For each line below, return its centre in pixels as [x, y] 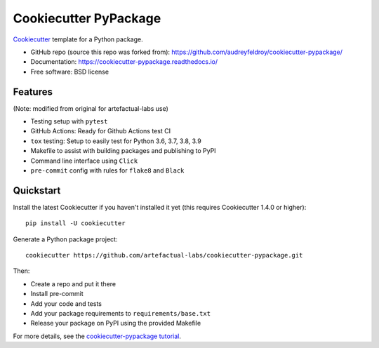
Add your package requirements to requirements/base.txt [120, 313]
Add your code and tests [66, 303]
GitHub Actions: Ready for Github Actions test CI [101, 131]
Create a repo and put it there [73, 283]
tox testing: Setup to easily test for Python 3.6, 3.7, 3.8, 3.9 [116, 141]
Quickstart [37, 190]
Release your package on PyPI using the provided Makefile [116, 323]
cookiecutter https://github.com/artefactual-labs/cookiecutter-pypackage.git [164, 255]
